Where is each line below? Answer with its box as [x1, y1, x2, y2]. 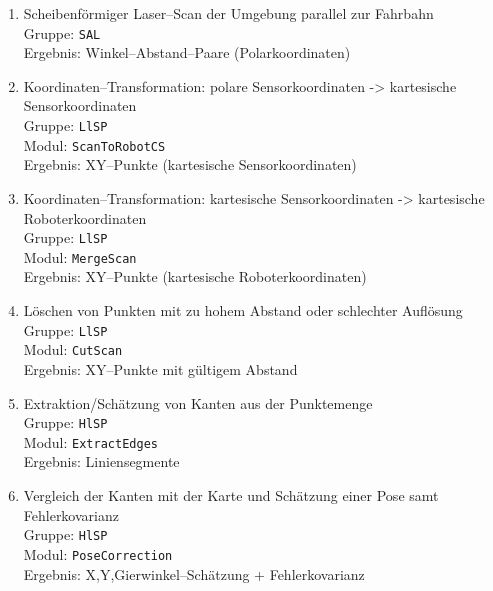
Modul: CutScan [23, 339, 123, 360]
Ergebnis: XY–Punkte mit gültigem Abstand [23, 358, 298, 379]
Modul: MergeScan [23, 246, 137, 267]
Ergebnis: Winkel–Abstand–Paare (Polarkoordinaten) [23, 42, 351, 63]
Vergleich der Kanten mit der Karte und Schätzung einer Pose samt [23, 485, 439, 506]
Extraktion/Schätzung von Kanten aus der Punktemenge [23, 392, 373, 413]
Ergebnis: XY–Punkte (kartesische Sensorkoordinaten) [23, 154, 357, 175]
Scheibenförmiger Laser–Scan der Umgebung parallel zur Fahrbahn [23, 3, 434, 23]
